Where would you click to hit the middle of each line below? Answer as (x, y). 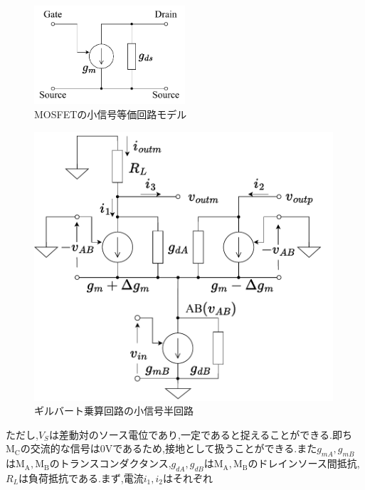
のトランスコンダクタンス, (110, 463)
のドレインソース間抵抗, (304, 463)
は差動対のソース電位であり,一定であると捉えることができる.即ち (200, 434)
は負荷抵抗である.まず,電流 (81, 478)
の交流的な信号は (60, 448)
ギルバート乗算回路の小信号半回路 (114, 411)
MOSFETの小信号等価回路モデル (111, 114)
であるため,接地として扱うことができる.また (215, 448)
